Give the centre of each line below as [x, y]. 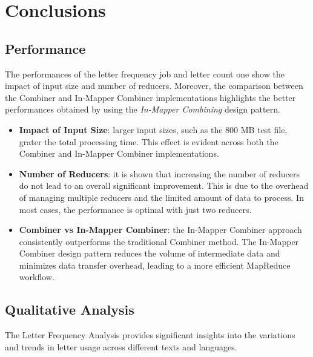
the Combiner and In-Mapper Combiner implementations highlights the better [150, 97]
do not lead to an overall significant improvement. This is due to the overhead [164, 185]
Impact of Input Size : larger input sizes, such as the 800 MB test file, [153, 129]
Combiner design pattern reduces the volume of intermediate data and [150, 253]
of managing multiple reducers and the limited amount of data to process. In [161, 197]
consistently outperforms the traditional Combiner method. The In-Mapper [159, 241]
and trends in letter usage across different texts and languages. [121, 346]
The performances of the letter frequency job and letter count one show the [145, 74]
